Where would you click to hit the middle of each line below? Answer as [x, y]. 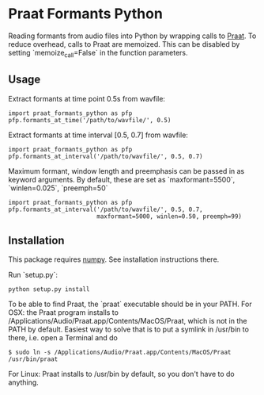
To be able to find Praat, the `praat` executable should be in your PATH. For [130, 304]
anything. [24, 382]
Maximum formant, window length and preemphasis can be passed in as [126, 171]
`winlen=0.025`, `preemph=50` [58, 188]
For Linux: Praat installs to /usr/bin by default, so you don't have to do [121, 374]
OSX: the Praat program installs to [63, 313]
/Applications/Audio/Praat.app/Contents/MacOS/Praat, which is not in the [128, 321]
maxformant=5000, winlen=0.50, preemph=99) [169, 216]
